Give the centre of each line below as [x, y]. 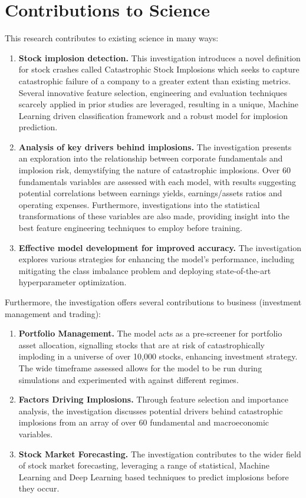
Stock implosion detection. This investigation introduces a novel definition [159, 57]
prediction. [38, 127]
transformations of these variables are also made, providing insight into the [154, 216]
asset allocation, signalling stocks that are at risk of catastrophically [142, 344]
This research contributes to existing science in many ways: [112, 38]
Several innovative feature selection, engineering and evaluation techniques [153, 92]
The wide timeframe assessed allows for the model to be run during [140, 367]
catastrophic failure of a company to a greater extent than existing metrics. [155, 80]
